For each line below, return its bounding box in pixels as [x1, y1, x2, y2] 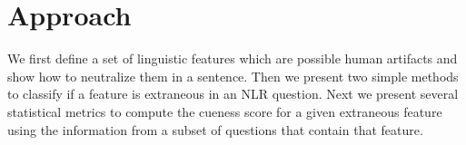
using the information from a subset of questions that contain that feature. [7, 120, 423, 139]
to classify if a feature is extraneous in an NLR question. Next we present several [7, 84, 459, 103]
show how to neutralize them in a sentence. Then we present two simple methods [7, 66, 459, 85]
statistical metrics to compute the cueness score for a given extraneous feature [7, 101, 442, 121]
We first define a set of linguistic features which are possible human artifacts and [7, 49, 458, 68]
